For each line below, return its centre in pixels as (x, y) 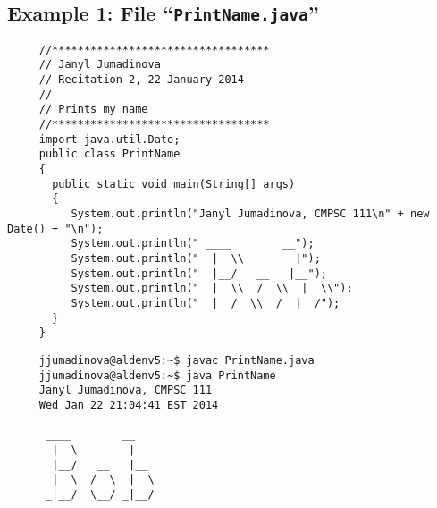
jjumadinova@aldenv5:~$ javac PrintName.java (176, 360)
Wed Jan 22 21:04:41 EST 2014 (129, 405)
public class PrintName (109, 154)
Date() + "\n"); (55, 229)
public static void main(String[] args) (174, 184)
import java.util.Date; (109, 139)
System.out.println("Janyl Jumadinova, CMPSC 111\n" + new (250, 214)
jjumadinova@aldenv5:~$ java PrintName (157, 375)
